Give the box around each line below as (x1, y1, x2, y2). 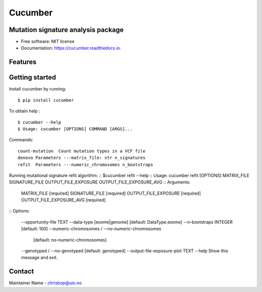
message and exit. (21, 255, 58, 261)
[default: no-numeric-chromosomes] (33, 237, 107, 243)
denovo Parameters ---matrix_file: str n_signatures (17, 155, 146, 161)
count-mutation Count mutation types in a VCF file (17, 148, 146, 154)
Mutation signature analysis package (9, 26, 124, 34)
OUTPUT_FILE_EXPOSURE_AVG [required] (21, 197, 106, 203)
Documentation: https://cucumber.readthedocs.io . (21, 45, 121, 51)
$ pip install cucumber (17, 97, 74, 103)
